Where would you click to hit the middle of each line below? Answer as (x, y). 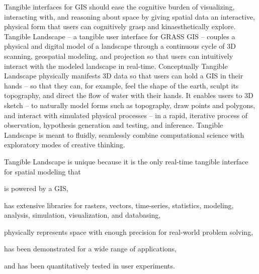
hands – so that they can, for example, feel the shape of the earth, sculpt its (121, 85)
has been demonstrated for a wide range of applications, (90, 249)
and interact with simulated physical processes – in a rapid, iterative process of (126, 115)
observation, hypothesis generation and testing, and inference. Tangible (114, 125)
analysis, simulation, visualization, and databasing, (82, 215)
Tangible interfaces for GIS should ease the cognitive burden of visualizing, (119, 7)
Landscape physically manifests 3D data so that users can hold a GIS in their (124, 76)
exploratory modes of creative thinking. (65, 145)
